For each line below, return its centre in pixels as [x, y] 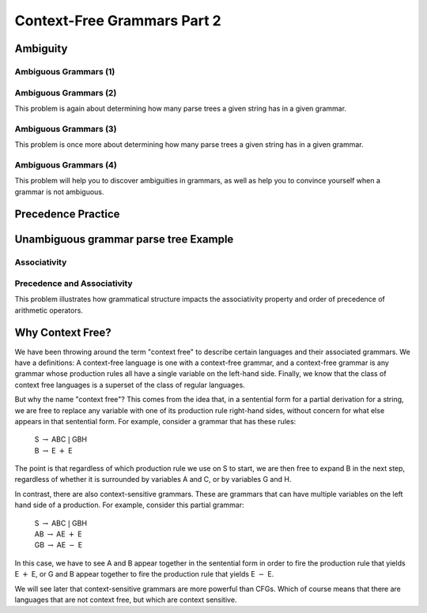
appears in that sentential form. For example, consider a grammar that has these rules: [155, 421]
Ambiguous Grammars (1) [65, 71]
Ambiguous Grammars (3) [66, 129]
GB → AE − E [59, 545]
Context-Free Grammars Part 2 [118, 21]
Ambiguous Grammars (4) [66, 164]
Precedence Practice [67, 214]
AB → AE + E [58, 534]
